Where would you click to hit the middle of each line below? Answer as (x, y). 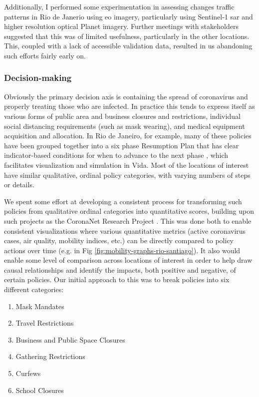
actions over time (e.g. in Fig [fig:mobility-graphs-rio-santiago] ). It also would (122, 250)
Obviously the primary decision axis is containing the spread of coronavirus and (126, 96)
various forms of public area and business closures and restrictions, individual (122, 116)
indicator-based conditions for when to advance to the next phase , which (116, 155)
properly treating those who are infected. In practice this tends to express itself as (129, 106)
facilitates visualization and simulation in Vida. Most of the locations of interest (127, 165)
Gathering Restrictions (50, 356)
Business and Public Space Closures (70, 339)
